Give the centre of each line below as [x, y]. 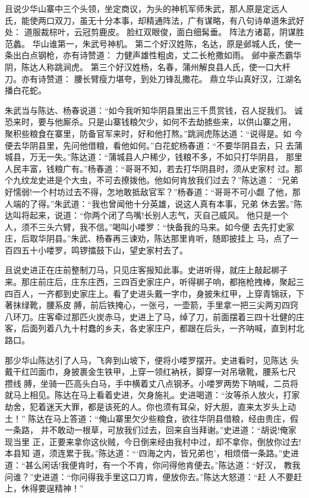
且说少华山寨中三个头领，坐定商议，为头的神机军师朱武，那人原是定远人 [146, 8]
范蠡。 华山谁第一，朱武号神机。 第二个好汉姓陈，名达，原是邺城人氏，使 [149, 43]
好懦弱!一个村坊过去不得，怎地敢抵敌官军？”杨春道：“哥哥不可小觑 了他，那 [153, 191]
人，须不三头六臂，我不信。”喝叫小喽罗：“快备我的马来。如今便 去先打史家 [149, 226]
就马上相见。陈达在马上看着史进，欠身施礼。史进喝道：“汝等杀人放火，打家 [152, 395]
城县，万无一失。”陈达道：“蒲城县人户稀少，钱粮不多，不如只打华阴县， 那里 [154, 157]
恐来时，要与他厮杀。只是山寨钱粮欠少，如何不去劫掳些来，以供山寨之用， [150, 122]
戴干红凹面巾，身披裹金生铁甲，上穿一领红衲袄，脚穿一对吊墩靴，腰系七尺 [150, 372]
